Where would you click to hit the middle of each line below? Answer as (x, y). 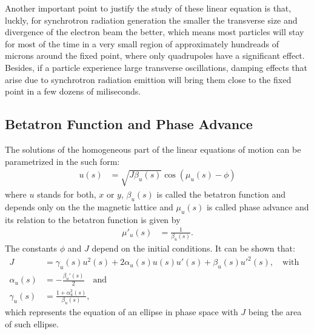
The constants (31, 248)
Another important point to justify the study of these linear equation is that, (148, 8)
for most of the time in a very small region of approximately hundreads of (142, 43)
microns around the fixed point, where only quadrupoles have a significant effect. (155, 55)
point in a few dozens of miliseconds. (73, 91)
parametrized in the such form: (62, 161)
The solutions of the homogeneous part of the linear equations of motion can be (153, 149)
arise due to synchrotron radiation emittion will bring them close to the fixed (148, 79)
